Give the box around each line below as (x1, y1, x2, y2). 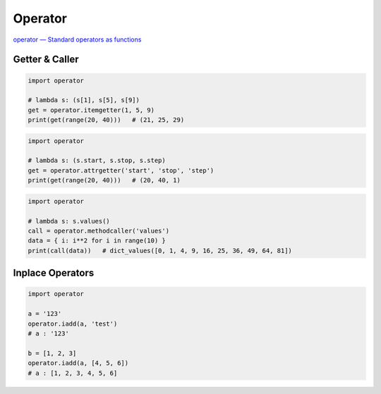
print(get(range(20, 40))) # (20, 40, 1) (28, 176, 181, 185)
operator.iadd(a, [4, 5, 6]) (28, 359, 129, 367)
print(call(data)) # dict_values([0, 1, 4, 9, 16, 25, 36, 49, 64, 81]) (28, 247, 293, 254)
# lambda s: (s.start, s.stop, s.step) (28, 156, 166, 165)
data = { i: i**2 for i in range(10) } (28, 237, 166, 245)
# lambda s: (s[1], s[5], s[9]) (28, 96, 140, 104)
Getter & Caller (13, 54, 79, 66)
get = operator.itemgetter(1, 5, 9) (28, 106, 155, 114)
